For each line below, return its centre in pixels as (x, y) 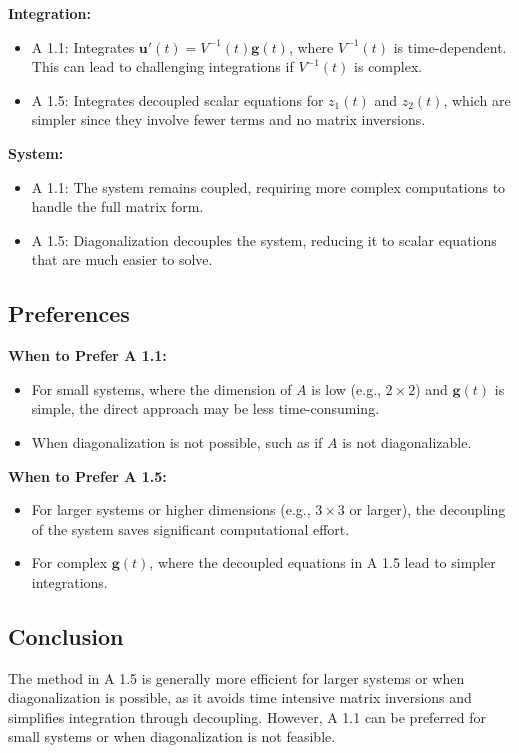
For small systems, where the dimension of (161, 388)
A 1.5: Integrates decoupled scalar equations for (177, 99)
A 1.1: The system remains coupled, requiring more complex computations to (268, 186)
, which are (477, 99)
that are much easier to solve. (122, 259)
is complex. (388, 66)
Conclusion (66, 635)
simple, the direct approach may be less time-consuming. (205, 408)
